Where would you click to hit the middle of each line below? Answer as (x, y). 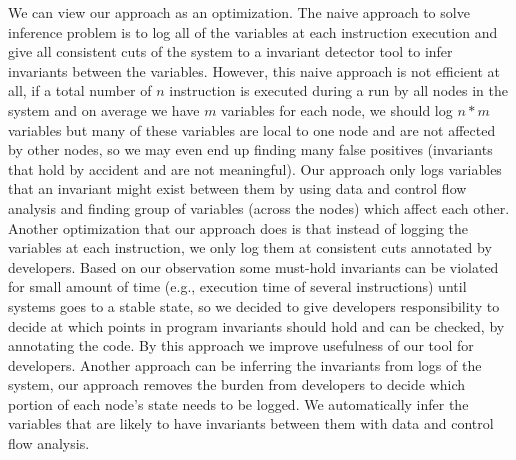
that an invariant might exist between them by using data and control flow (237, 188)
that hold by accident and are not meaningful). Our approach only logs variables (255, 168)
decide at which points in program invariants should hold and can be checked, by (256, 325)
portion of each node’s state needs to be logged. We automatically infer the (238, 403)
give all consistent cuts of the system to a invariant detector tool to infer (230, 51)
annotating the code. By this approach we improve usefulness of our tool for (241, 345)
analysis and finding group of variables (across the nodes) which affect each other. (259, 207)
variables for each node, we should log (337, 109)
